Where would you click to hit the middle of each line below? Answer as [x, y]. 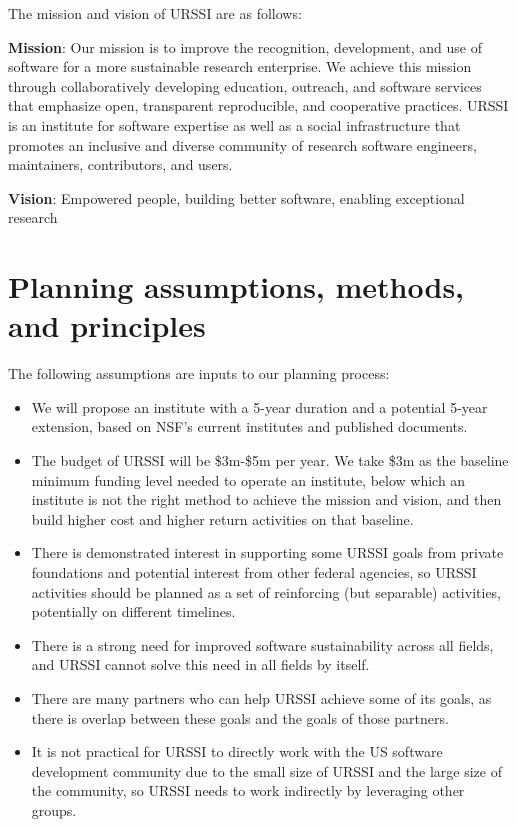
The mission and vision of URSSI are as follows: [155, 13]
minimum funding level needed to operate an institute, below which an [248, 479]
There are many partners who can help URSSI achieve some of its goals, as [261, 697]
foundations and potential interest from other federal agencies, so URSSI [254, 572]
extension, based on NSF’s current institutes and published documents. [249, 426]
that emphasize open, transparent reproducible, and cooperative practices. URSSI [258, 105]
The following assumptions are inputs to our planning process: [199, 373]
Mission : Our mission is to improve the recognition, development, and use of [245, 46]
